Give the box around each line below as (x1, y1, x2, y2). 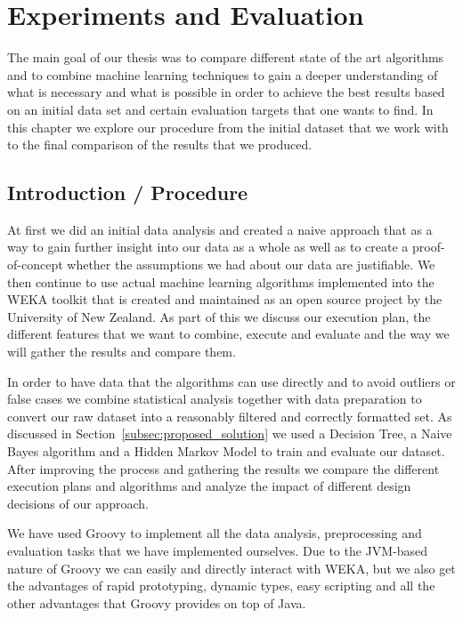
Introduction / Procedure (7, 179, 248, 206)
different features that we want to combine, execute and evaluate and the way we (7, 325, 450, 343)
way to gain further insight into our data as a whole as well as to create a (7, 237, 409, 256)
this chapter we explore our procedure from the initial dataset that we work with (7, 117, 449, 136)
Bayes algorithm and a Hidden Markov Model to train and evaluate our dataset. (7, 442, 445, 461)
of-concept (7, 255, 63, 274)
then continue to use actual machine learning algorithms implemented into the (7, 272, 435, 291)
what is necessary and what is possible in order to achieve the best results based (7, 83, 445, 101)
